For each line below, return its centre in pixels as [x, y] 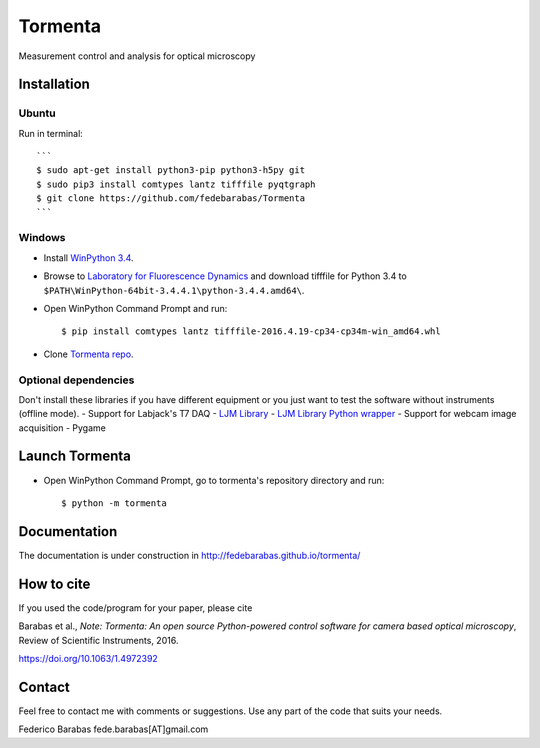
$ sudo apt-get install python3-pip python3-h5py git [170, 170]
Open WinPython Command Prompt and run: [135, 308]
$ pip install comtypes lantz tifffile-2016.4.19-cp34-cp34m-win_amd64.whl [251, 331]
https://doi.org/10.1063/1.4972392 [88, 658]
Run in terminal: [51, 133]
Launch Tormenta [75, 456]
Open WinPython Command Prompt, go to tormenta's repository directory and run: [214, 480]
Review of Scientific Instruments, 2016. [98, 640]
